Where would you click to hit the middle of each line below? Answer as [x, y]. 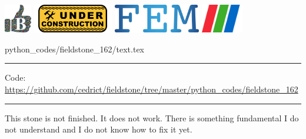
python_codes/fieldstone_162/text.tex [75, 49]
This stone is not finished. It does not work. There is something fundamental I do [152, 118]
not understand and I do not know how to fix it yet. [99, 129]
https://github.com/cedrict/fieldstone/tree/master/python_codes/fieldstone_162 [152, 89]
